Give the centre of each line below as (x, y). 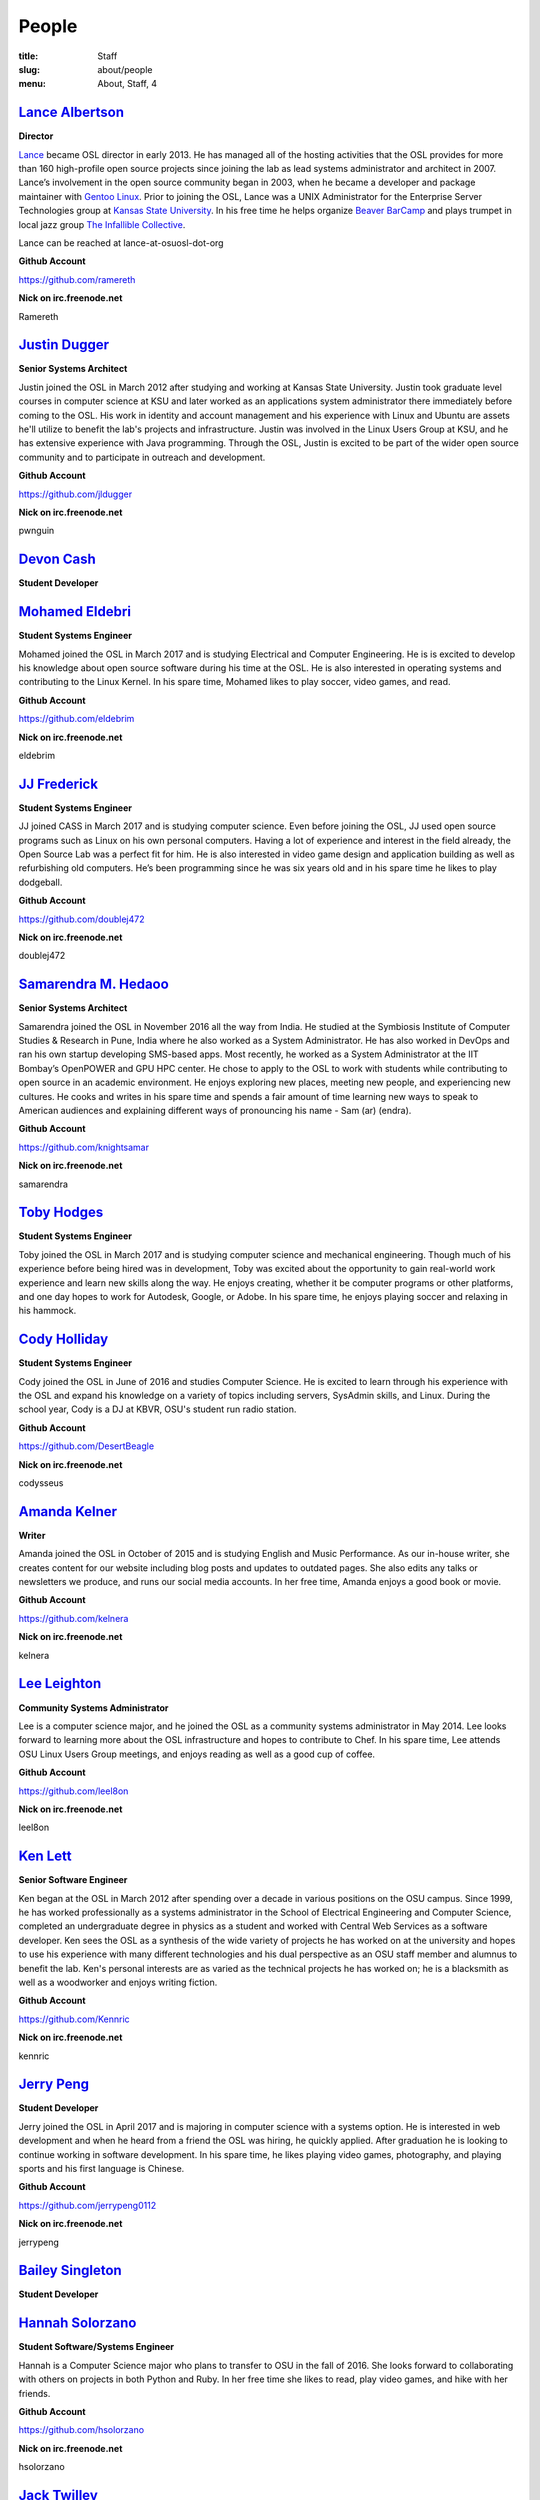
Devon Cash (57, 559)
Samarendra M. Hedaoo (93, 984)
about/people (125, 69)
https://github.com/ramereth (77, 279)
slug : (29, 69)
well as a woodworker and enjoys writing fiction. (118, 1982)
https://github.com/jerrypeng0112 (87, 2205)
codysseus (41, 1483)
